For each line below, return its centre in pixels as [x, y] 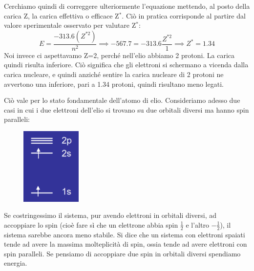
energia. [16, 263]
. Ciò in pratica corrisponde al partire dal [184, 15]
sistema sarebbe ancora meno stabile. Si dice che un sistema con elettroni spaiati [125, 234]
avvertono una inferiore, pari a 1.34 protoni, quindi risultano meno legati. [114, 84]
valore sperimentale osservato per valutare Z [70, 25]
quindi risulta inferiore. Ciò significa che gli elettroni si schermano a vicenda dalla [126, 65]
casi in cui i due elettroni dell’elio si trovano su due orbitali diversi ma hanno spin [127, 109]
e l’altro [197, 224]
